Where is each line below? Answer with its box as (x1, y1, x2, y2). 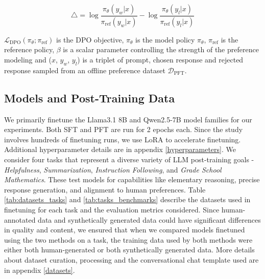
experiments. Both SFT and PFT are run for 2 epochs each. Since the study (4, 124, 243, 135)
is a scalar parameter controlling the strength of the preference (63, 44, 259, 55)
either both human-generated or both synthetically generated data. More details (4, 244, 255, 255)
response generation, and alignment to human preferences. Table (4, 184, 206, 195)
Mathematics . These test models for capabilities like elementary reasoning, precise (4, 174, 260, 185)
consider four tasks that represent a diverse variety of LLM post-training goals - (4, 154, 254, 165)
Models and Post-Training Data (4, 90, 175, 105)
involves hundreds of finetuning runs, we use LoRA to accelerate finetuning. (4, 134, 241, 144)
